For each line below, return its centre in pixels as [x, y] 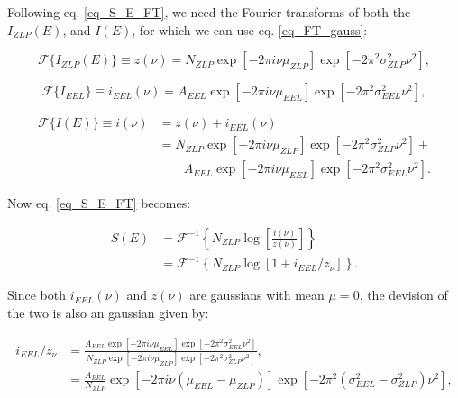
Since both [37, 295]
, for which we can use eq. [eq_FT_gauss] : [250, 29]
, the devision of [403, 295]
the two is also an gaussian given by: [108, 313]
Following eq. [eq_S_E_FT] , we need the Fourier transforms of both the [209, 12]
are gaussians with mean [257, 295]
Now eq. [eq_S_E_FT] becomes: [99, 203]
